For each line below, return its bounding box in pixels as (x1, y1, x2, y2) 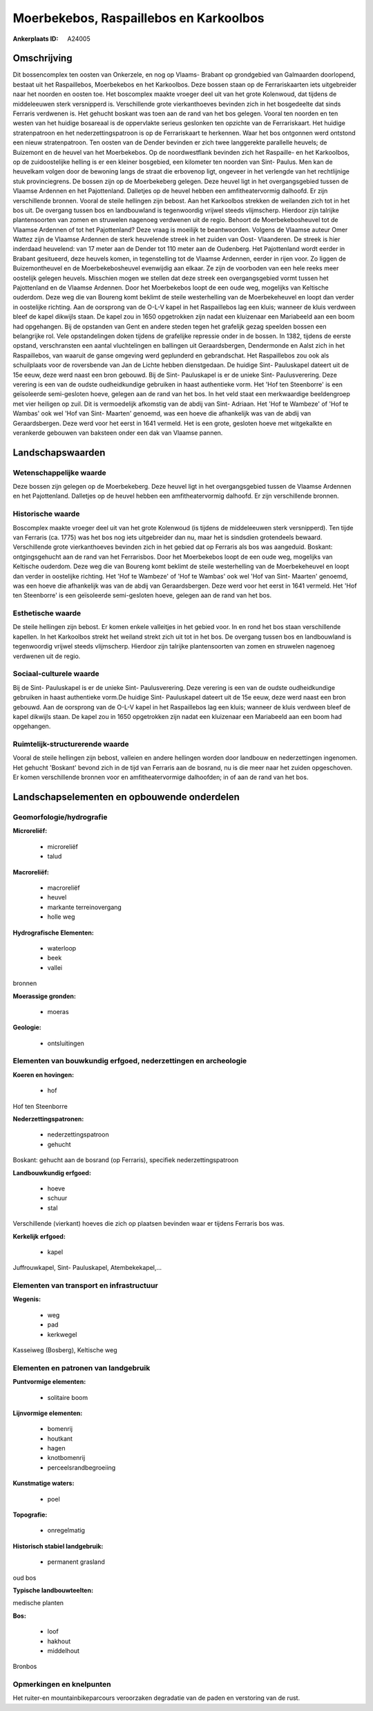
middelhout (47, 1646, 79, 1655)
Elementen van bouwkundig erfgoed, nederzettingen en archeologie (12, 1056, 247, 1066)
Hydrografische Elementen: (12, 928, 95, 937)
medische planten (12, 1599, 64, 1607)
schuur (47, 1194, 68, 1202)
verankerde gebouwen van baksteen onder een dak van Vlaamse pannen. (12, 429, 223, 437)
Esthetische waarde (12, 608, 82, 618)
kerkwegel (47, 1330, 77, 1338)
